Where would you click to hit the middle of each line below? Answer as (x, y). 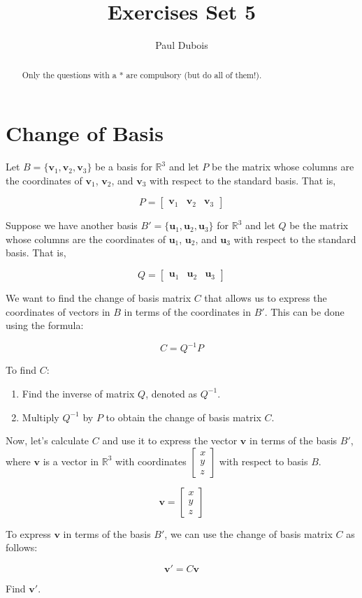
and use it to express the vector (170, 440)
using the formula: (45, 325)
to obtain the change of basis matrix (183, 417)
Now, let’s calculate (48, 440)
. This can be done (304, 311)
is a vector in (71, 461)
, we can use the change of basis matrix (248, 533)
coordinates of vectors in (58, 311)
